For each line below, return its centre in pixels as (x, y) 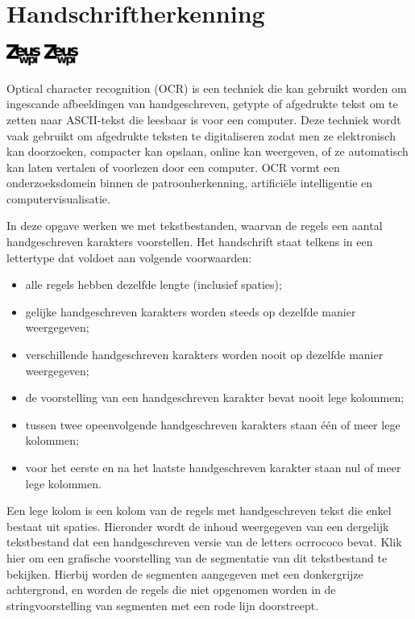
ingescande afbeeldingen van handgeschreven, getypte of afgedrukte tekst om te (202, 104)
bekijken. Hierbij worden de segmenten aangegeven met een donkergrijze (185, 573)
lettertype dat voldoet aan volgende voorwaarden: (129, 257)
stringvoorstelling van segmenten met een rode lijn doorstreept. (163, 605)
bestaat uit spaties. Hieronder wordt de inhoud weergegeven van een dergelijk (198, 526)
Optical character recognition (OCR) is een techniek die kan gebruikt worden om (207, 88)
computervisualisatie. (58, 198)
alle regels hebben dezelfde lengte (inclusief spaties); (154, 284)
